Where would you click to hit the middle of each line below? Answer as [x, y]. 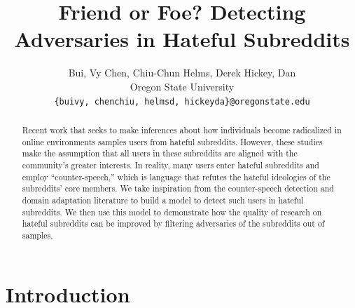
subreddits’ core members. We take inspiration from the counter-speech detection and [178, 188]
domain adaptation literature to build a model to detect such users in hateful [163, 200]
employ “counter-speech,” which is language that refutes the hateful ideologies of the [176, 176]
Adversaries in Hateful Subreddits [182, 39]
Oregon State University [182, 86]
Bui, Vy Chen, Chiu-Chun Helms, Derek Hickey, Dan [182, 73]
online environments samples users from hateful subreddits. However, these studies [172, 141]
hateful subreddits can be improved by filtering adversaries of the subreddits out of [173, 223]
